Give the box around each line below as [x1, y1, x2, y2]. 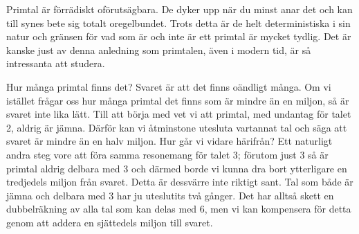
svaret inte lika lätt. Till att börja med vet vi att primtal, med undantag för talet [6, 107, 351, 121]
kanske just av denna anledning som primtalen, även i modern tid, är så [6, 42, 311, 57]
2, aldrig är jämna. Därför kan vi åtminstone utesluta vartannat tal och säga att [6, 120, 347, 134]
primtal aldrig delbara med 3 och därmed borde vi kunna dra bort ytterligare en [6, 161, 347, 175]
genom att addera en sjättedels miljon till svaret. [6, 215, 213, 229]
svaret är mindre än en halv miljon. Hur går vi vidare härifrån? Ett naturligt [6, 134, 333, 148]
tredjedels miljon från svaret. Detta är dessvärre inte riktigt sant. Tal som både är [6, 174, 353, 189]
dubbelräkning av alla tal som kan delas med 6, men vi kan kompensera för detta [6, 201, 351, 216]
